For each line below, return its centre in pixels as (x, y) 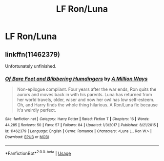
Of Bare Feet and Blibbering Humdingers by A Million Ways (76, 79)
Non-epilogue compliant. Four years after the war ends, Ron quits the (87, 89)
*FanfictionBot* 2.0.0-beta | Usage (38, 153)
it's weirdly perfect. (36, 110)
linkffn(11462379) (32, 54)
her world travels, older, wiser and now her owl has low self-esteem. (86, 100)
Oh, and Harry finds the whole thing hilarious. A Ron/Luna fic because (87, 105)
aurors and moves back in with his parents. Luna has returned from (84, 95)
